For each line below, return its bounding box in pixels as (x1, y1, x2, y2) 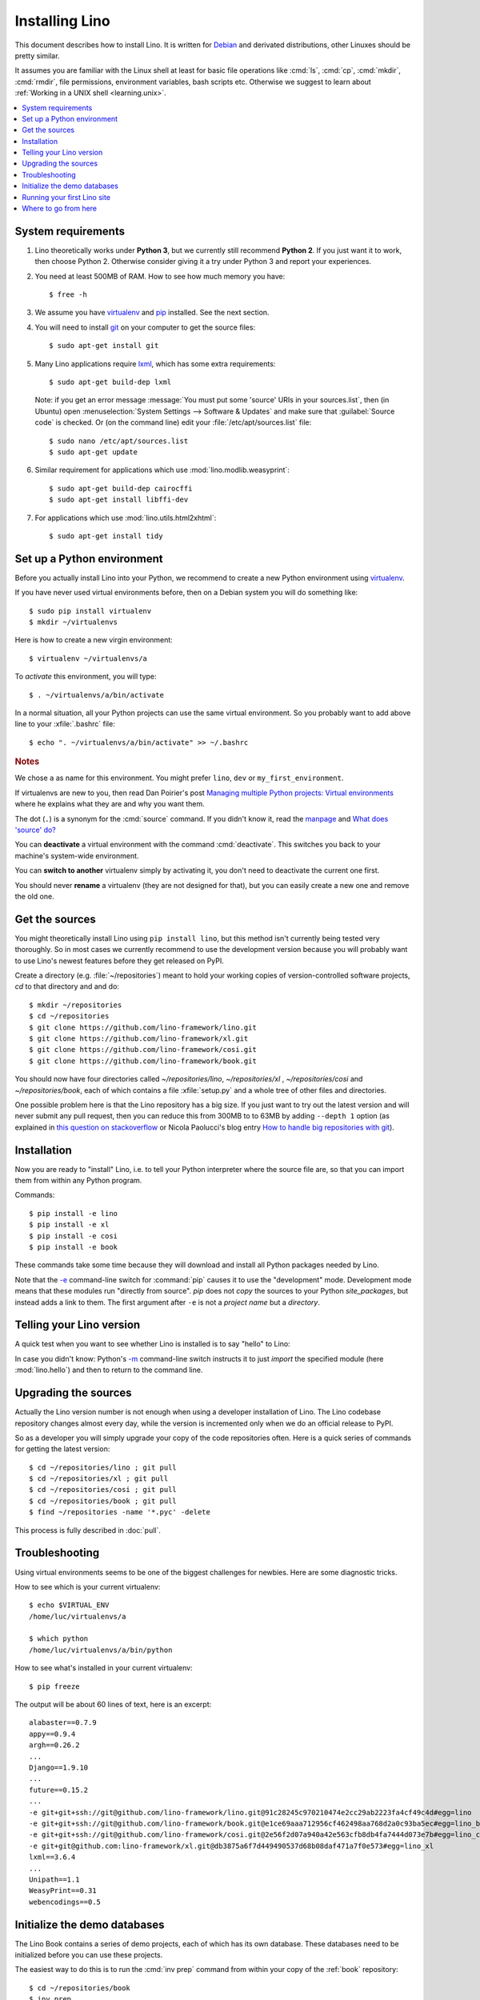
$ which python (29, 1634, 89, 1643)
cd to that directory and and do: (14, 982, 120, 991)
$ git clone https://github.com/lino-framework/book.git (29, 1056, 258, 1066)
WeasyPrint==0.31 (29, 1886, 97, 1895)
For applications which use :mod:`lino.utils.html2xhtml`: (34, 513, 217, 522)
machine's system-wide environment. (14, 850, 139, 860)
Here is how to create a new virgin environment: (14, 635, 174, 645)
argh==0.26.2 (29, 1741, 80, 1750)
